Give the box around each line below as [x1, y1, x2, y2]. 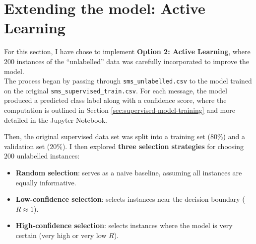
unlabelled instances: [16, 151, 80, 161]
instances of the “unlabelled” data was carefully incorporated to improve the [16, 56, 249, 66]
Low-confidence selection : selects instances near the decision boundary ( [15, 194, 245, 204]
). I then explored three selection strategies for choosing [62, 141, 244, 151]
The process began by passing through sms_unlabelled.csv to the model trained [4, 76, 252, 86]
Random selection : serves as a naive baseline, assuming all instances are [15, 167, 242, 177]
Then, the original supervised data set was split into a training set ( [4, 131, 210, 142]
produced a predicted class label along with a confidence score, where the [4, 95, 227, 105]
